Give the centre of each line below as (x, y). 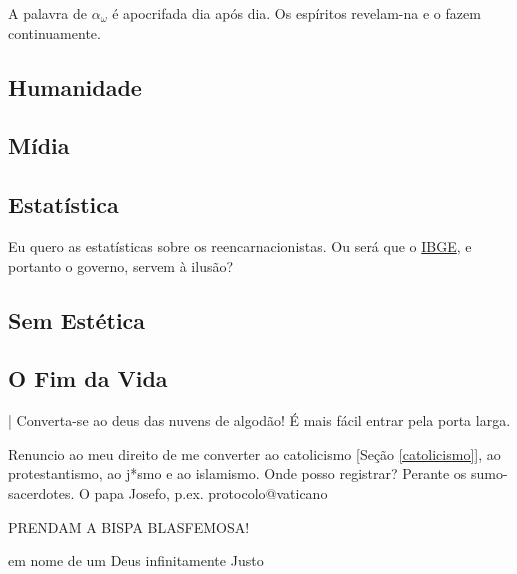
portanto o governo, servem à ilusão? (121, 265)
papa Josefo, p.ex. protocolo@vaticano (211, 492)
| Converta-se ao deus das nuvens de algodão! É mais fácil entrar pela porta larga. (259, 420)
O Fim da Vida (88, 378)
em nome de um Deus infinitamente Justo (136, 560)
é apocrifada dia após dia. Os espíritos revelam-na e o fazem (296, 13)
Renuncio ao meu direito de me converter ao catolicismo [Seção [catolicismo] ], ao (254, 453)
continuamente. (54, 32)
